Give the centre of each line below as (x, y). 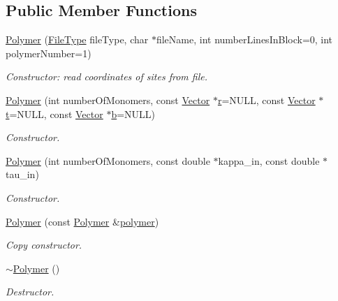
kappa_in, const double (269, 160)
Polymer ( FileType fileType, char (77, 39)
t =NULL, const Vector (54, 113)
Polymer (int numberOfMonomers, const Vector (108, 100)
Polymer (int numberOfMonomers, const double (108, 160)
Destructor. (30, 292)
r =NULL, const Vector (266, 100)
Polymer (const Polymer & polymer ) (82, 221)
